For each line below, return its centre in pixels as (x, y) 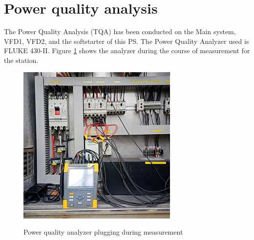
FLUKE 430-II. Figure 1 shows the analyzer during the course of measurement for (127, 50)
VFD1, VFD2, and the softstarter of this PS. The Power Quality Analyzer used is (127, 41)
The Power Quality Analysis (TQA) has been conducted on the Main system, (120, 31)
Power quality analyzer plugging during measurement (103, 232)
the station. (21, 60)
